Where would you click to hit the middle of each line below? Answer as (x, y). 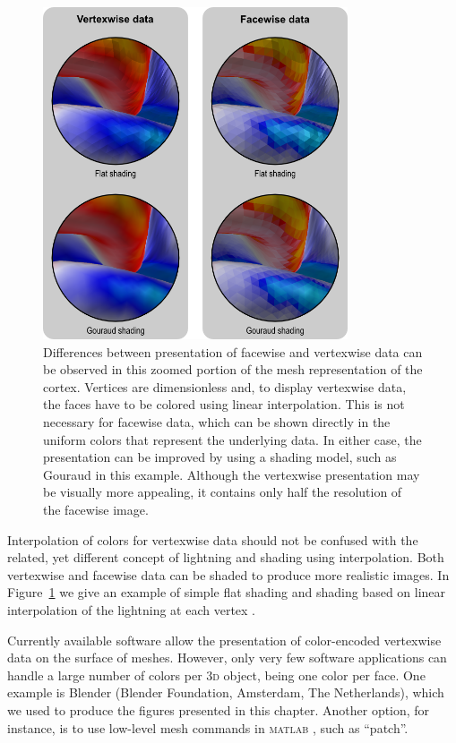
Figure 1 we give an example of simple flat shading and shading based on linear (227, 592)
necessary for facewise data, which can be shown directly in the (217, 422)
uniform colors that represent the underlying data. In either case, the (232, 439)
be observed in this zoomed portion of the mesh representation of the (233, 369)
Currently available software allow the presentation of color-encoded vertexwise (224, 640)
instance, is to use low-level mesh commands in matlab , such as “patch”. (208, 727)
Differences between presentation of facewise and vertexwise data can (233, 351)
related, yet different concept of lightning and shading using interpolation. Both (226, 557)
